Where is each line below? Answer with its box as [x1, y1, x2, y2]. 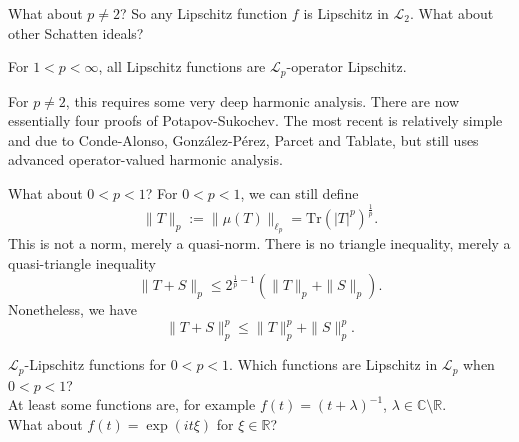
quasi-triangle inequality [8, 252, 156, 273]
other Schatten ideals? [8, 22, 144, 43]
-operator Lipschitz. [286, 56, 407, 77]
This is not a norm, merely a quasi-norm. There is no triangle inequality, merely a [8, 233, 511, 254]
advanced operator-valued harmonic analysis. [8, 149, 283, 170]
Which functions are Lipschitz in [237, 354, 438, 375]
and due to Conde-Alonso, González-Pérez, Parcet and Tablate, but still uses [8, 129, 479, 150]
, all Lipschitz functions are [98, 56, 266, 77]
